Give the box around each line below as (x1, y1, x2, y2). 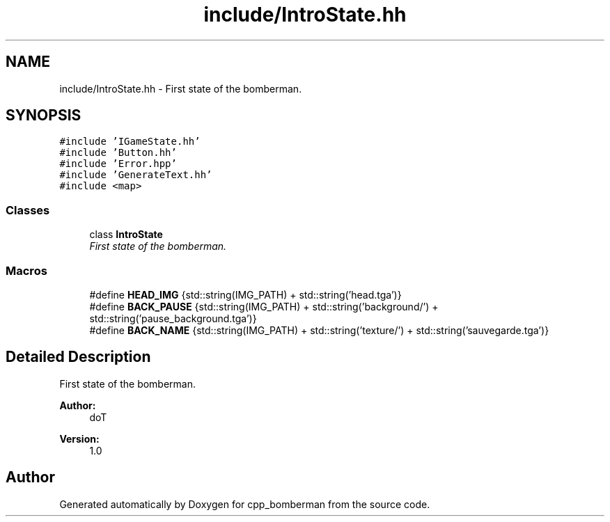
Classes (6, 203, 50, 217)
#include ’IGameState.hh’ (59, 136, 201, 148)
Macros (6, 263, 47, 278)
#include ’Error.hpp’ (59, 158, 177, 170)
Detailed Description (6, 348, 151, 366)
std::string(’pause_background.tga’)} (89, 312, 257, 324)
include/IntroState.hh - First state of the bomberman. (59, 82, 302, 95)
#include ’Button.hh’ (59, 147, 177, 159)
